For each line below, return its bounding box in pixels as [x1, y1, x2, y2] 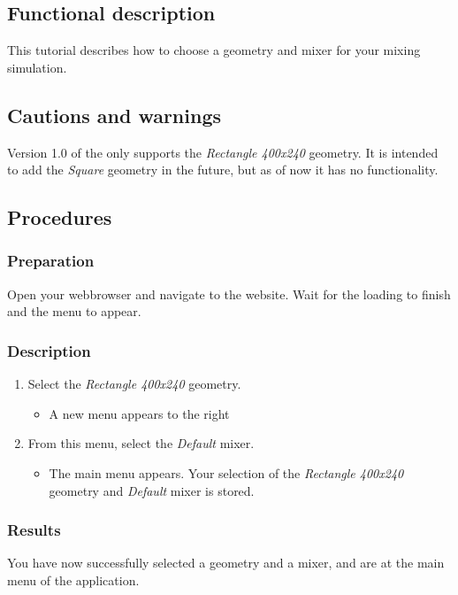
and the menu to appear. [7, 302, 141, 321]
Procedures [7, 204, 112, 231]
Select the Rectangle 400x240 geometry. [27, 375, 241, 393]
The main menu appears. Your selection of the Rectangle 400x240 [49, 463, 404, 482]
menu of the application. [7, 570, 140, 589]
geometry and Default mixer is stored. [49, 481, 255, 499]
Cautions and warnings [7, 101, 222, 128]
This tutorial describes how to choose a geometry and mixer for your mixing [7, 41, 421, 59]
